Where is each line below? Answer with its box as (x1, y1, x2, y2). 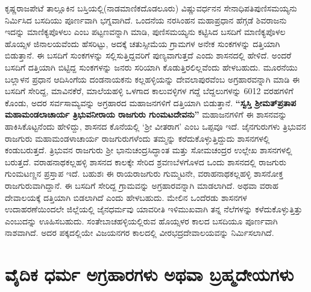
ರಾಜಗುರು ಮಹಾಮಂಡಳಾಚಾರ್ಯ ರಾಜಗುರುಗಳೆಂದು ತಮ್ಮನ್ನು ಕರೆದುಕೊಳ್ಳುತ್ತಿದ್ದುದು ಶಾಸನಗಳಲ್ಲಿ (5, 132, 270, 144)
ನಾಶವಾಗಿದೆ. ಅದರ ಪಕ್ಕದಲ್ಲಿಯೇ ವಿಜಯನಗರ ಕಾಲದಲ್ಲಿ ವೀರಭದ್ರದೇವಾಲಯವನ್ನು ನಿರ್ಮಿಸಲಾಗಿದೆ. (5, 226, 274, 239)
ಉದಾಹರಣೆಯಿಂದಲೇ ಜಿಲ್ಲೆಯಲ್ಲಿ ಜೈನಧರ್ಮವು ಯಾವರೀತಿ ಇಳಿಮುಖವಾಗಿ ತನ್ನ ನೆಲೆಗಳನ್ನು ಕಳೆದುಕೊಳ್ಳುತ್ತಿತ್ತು (5, 203, 303, 215)
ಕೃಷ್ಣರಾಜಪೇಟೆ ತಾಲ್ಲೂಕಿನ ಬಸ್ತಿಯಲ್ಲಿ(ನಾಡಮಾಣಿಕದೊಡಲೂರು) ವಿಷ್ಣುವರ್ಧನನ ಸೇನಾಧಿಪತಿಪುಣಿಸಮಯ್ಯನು (5, 2, 297, 14)
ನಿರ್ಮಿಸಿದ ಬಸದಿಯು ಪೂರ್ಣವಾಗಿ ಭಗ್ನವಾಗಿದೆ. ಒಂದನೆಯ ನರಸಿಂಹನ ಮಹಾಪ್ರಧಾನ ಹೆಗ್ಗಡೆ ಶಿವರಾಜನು (5, 13, 287, 26)
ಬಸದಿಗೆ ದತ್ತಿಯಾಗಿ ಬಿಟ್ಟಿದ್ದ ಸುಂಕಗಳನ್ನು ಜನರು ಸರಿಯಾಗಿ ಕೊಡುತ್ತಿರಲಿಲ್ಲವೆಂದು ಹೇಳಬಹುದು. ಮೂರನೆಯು (5, 60, 298, 73)
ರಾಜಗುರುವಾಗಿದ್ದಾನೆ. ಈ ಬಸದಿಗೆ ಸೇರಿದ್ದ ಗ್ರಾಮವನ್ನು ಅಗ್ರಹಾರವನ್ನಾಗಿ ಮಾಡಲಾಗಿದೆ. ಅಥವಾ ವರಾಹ (5, 179, 278, 191)
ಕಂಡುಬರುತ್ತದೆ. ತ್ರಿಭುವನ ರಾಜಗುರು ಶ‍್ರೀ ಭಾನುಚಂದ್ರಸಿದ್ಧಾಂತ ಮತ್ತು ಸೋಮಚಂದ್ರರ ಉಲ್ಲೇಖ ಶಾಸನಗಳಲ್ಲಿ (5, 144, 292, 156)
